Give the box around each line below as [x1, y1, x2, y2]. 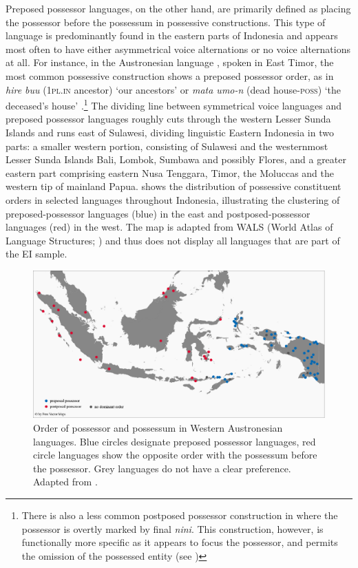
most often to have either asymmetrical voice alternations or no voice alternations [6, 41, 350, 56]
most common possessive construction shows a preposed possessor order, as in [6, 68, 334, 83]
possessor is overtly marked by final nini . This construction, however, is [21, 521, 324, 536]
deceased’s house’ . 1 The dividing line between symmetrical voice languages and [6, 96, 342, 112]
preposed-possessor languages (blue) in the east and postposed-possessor [6, 206, 310, 220]
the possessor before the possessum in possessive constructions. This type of [6, 14, 326, 29]
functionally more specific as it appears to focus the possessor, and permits [21, 535, 338, 549]
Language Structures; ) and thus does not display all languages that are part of [6, 233, 340, 247]
